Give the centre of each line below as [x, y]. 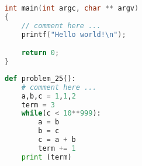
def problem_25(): [40, 78]
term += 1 [57, 148]
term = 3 [38, 105]
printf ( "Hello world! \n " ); [74, 34]
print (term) [46, 157]
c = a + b [57, 140]
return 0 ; [40, 53]
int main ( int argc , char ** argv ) [72, 8]
